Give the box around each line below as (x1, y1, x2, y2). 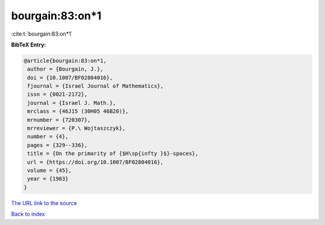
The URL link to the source (11, 199, 78, 206)
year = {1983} (27, 176, 69, 182)
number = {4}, (27, 133, 69, 140)
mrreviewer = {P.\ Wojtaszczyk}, (27, 125, 126, 132)
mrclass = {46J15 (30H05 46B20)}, (27, 108, 129, 115)
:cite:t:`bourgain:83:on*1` (11, 30, 73, 37)
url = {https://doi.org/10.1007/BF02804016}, (27, 159, 164, 165)
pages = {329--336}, (27, 142, 88, 148)
